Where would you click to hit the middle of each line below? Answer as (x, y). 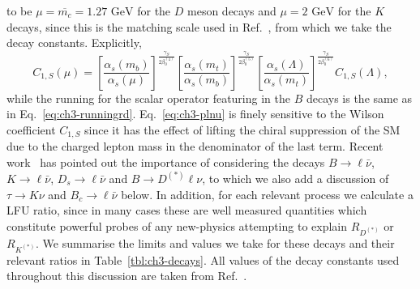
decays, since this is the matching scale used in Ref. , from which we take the (199, 26)
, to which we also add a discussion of (296, 178)
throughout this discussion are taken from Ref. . (127, 276)
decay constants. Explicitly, (74, 42)
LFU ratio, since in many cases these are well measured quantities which (187, 210)
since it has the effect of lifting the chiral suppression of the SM (242, 129)
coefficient (31, 129)
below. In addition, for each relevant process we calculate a (267, 194)
